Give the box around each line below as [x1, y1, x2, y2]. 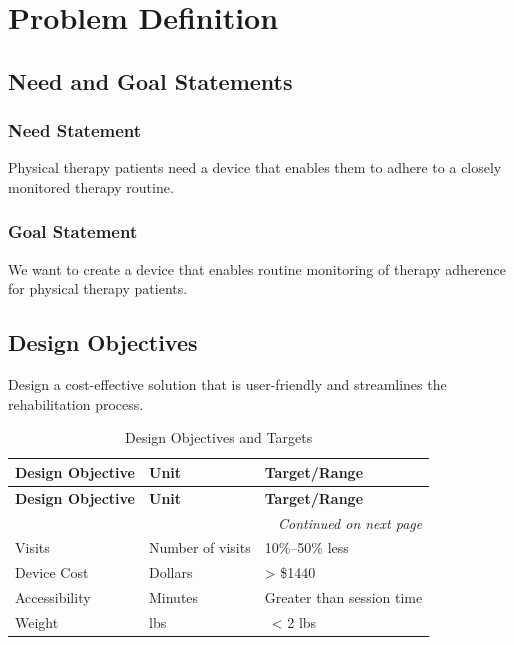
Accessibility [15, 587, 91, 608]
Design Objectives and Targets [125, 427, 313, 448]
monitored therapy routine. [8, 176, 174, 197]
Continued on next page [277, 512, 423, 533]
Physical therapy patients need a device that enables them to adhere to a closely [8, 157, 502, 178]
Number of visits [149, 537, 251, 558]
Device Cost [15, 562, 89, 583]
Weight [15, 612, 59, 633]
